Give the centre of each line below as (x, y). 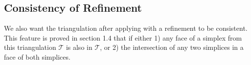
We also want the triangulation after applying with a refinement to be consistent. (126, 28)
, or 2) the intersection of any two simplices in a (172, 47)
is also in (79, 47)
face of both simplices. (37, 56)
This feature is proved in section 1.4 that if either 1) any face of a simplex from (123, 37)
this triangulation (30, 47)
